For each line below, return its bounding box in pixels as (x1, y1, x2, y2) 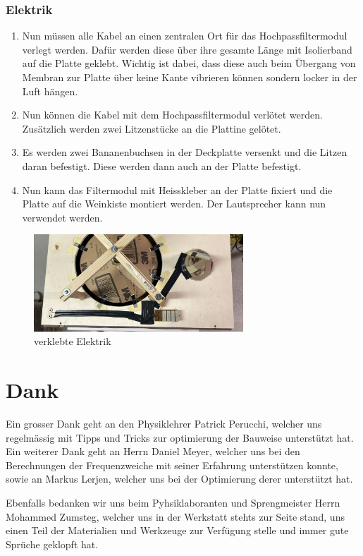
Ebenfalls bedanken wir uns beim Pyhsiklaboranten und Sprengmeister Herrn (6, 495, 340, 509)
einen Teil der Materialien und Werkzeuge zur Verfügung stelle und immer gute (6, 523, 349, 538)
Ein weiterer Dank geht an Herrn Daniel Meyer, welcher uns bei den (6, 444, 300, 459)
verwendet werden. (22, 210, 103, 224)
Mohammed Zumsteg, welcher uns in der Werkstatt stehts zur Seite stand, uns (6, 509, 345, 524)
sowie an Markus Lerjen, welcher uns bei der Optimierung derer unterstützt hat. (6, 471, 353, 486)
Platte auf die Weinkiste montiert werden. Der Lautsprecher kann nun (22, 196, 326, 211)
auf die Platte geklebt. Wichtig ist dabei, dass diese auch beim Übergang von (22, 56, 356, 71)
